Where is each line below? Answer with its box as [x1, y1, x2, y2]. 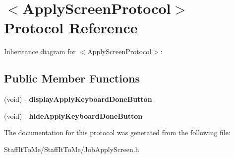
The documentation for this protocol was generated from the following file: [4, 127, 231, 138]
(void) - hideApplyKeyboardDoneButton [4, 110, 143, 121]
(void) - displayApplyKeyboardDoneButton [4, 94, 152, 104]
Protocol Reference [4, 17, 138, 38]
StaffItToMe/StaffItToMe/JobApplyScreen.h [4, 144, 139, 154]
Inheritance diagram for [4, 46, 76, 57]
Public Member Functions [4, 71, 140, 86]
